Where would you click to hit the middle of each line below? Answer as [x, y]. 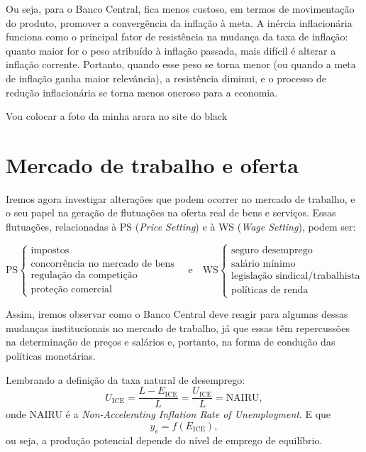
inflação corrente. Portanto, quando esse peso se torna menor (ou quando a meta [181, 64]
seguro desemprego [272, 250]
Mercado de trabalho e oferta [152, 164]
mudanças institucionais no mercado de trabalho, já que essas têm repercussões [178, 327]
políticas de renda [270, 291]
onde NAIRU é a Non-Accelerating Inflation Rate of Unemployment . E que [168, 414]
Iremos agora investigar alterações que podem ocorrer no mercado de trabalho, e [181, 198]
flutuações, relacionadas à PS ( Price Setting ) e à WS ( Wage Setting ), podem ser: [181, 227]
